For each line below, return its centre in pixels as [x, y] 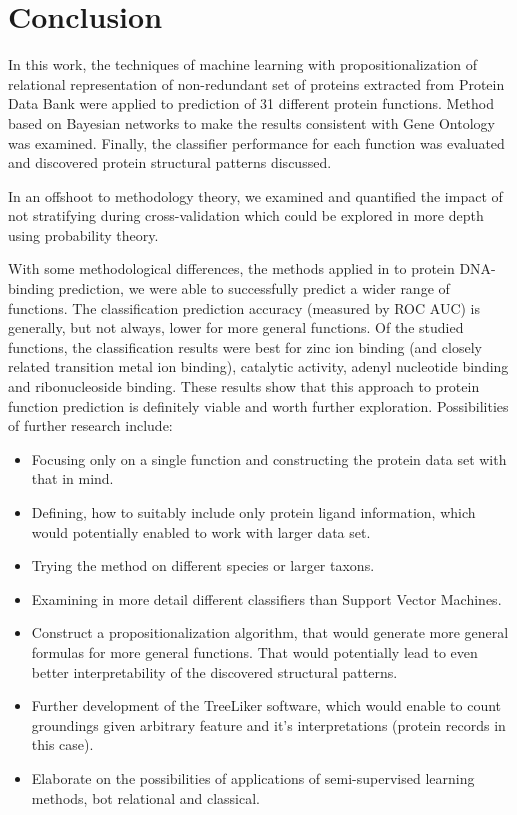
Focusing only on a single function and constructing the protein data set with [269, 458]
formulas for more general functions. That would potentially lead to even [254, 651]
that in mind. [72, 478]
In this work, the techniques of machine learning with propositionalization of [243, 64]
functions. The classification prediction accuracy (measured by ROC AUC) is [244, 307]
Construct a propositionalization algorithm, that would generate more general [270, 632]
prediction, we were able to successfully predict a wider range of [254, 288]
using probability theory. [83, 234]
